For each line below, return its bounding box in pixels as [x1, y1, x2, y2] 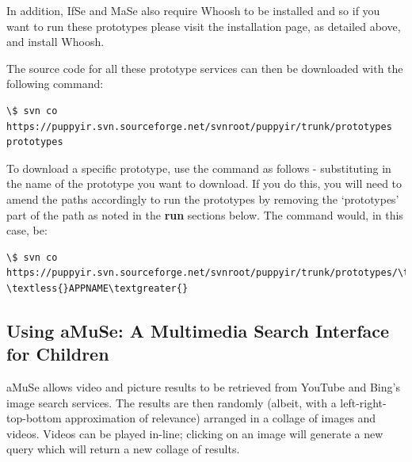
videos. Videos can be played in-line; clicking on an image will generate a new [6, 425, 383, 441]
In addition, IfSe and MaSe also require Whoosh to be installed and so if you [6, 2, 380, 18]
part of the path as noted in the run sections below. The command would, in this [6, 206, 403, 223]
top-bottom [6, 410, 62, 426]
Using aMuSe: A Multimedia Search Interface [6, 318, 390, 342]
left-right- [340, 394, 387, 410]
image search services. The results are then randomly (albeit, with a [6, 394, 337, 410]
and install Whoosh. [6, 33, 105, 50]
